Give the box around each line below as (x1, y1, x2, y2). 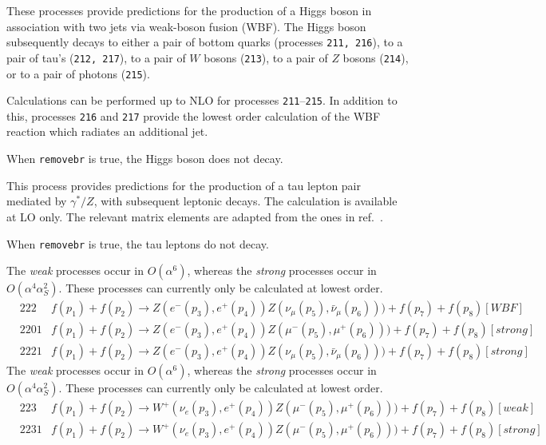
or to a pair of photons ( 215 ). (6, 65, 150, 81)
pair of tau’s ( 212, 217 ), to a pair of (6, 49, 186, 66)
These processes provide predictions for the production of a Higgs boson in (6, 2, 372, 18)
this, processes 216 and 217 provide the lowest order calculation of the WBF (6, 107, 381, 124)
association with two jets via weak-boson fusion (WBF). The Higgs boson (6, 18, 366, 34)
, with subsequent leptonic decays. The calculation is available (93, 193, 398, 209)
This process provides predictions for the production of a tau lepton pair (6, 177, 361, 193)
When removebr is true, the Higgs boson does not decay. (6, 150, 283, 167)
